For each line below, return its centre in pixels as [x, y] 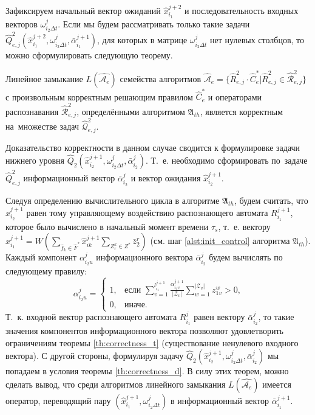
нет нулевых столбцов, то [257, 40]
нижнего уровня [35, 160]
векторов [22, 23]
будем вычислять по [246, 257]
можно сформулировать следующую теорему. [89, 55]
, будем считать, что [271, 200]
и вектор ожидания [166, 177]
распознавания [32, 111]
